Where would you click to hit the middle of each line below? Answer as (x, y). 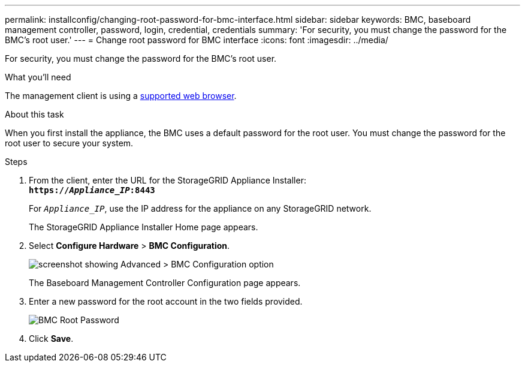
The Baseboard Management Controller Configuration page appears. (165, 283)
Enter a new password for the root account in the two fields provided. (166, 301)
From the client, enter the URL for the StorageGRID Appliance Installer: (168, 180)
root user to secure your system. (69, 143)
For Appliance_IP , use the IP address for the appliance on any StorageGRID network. (200, 208)
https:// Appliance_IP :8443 (92, 190)
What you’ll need (38, 77)
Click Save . (51, 339)
